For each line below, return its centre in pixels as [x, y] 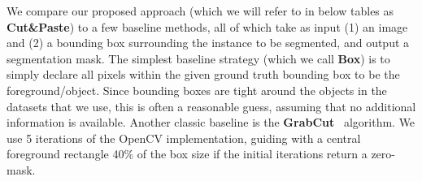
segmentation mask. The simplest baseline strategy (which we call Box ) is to [198, 58]
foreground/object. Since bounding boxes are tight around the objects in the [197, 90]
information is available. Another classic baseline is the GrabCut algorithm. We [211, 122]
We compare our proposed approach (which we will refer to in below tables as [200, 11]
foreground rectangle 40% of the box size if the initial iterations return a [187, 154]
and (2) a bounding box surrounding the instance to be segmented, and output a [208, 43]
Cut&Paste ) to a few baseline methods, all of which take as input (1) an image [207, 26]
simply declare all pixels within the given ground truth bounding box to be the [203, 74]
